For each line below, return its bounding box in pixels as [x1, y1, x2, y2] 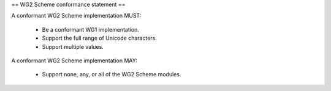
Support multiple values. [42, 43, 104, 50]
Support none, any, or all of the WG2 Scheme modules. [42, 71, 181, 78]
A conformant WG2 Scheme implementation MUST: [11, 12, 142, 20]
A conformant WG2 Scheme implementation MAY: [11, 57, 137, 64]
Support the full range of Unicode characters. [42, 34, 158, 42]
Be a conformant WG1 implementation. [42, 26, 139, 33]
